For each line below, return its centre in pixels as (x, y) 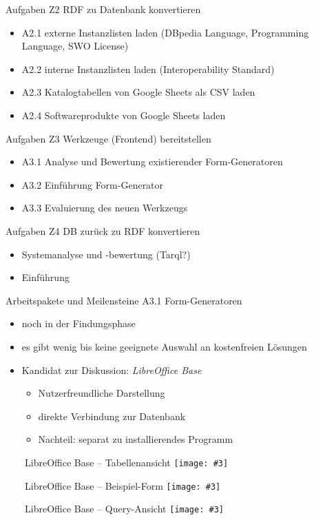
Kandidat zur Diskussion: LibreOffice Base (112, 370)
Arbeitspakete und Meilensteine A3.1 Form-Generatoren (124, 300)
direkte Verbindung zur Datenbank (112, 416)
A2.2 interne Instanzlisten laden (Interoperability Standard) (148, 69)
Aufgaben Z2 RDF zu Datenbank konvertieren (103, 9)
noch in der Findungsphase (78, 323)
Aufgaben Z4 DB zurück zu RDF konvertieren (103, 230)
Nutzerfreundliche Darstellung (102, 393)
